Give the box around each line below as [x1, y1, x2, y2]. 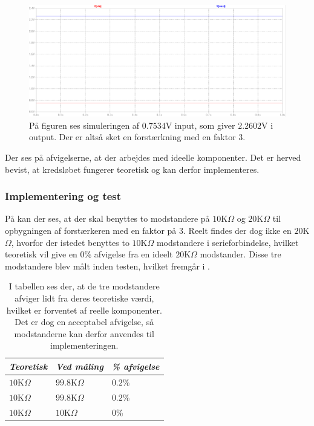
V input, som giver [165, 118, 235, 131]
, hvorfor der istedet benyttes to [11, 236, 129, 248]
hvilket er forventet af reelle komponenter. [6, 303, 162, 316]
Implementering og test [5, 189, 122, 204]
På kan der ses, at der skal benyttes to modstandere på [5, 212, 210, 225]
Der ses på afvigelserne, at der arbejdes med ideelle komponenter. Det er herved [5, 151, 301, 164]
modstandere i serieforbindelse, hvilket [156, 236, 299, 248]
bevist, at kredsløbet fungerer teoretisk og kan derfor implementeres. [5, 163, 260, 175]
